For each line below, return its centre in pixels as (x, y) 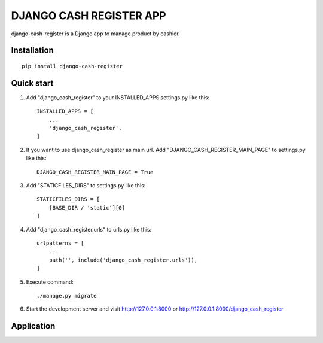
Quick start (32, 83)
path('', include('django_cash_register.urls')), (123, 260)
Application (33, 326)
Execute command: (50, 282)
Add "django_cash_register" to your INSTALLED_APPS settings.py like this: (118, 97)
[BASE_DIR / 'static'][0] (87, 207)
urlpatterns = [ (60, 243)
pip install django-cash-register (72, 66)
